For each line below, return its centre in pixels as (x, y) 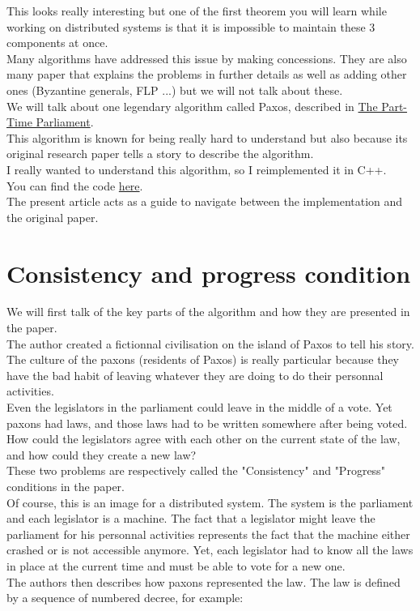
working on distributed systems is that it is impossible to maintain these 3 (191, 26)
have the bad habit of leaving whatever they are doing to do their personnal (195, 375)
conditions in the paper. (66, 486)
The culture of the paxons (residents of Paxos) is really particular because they (203, 359)
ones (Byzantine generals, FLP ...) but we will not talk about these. (175, 90)
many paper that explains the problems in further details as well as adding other (207, 74)
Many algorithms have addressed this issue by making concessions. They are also (207, 58)
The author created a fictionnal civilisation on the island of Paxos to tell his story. (210, 343)
